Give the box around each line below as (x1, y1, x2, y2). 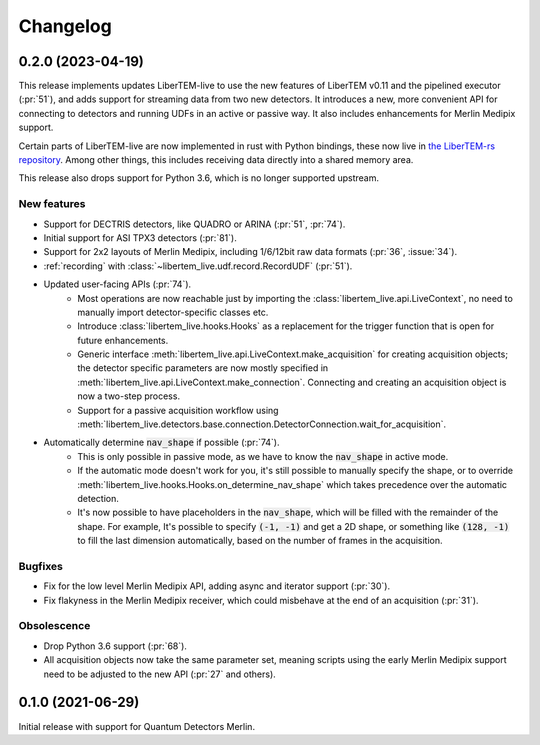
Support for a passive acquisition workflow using (77, 404, 279, 416)
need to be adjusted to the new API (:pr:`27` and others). (43, 668, 277, 680)
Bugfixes (18, 559, 64, 573)
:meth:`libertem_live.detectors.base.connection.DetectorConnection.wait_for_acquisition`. (77, 418, 447, 430)
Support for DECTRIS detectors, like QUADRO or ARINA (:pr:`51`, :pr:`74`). (43, 218, 346, 230)
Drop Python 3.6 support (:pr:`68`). (43, 640, 187, 652)
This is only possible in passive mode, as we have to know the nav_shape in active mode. (77, 450, 449, 462)
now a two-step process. (77, 390, 180, 402)
